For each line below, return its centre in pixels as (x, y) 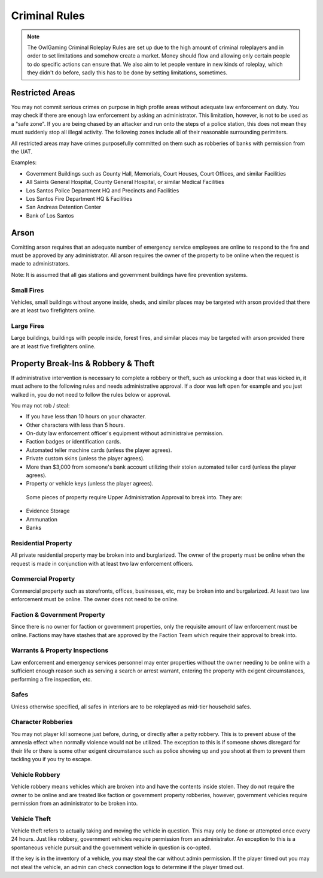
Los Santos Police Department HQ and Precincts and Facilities (103, 190)
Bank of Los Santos (50, 215)
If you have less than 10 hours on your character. (86, 417)
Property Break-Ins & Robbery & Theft (83, 363)
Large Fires (28, 326)
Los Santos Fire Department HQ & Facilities (79, 198)
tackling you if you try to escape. (51, 759)
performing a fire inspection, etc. (51, 679)
